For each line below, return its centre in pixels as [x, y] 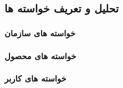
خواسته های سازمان [40, 33]
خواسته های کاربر [35, 78]
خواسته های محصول [40, 55]
